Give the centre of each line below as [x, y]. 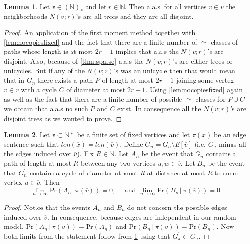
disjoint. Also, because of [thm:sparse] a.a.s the [74, 61]
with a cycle [39, 89]
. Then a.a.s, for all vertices [166, 6]
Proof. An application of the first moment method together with [100, 32]
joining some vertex [205, 80]
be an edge [230, 134]
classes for [211, 99]
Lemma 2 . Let [27, 134]
